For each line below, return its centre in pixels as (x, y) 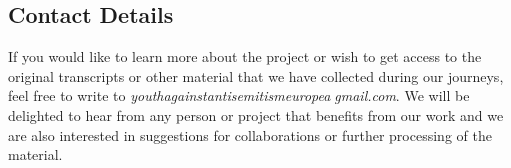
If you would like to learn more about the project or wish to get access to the (245, 56)
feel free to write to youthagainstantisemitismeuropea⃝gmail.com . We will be (239, 95)
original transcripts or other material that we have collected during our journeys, (256, 75)
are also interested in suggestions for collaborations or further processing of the (250, 134)
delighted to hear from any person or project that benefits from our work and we (256, 114)
